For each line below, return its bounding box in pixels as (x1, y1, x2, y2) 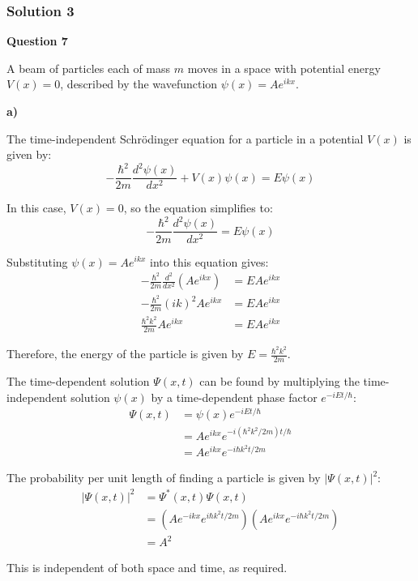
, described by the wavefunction (60, 75, 218, 92)
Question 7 (6, 32, 68, 49)
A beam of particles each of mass (6, 59, 171, 76)
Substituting (6, 253, 68, 270)
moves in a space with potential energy (187, 59, 381, 76)
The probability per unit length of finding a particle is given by (6, 469, 321, 486)
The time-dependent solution (6, 372, 150, 389)
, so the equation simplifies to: (123, 199, 273, 216)
